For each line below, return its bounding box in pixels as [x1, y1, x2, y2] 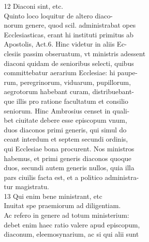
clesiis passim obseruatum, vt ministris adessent [4, 48, 146, 58]
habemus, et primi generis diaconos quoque [4, 153, 132, 163]
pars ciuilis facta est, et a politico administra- [4, 172, 139, 182]
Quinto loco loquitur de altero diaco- [4, 10, 113, 20]
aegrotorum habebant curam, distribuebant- [4, 86, 134, 97]
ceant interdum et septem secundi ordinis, [4, 134, 128, 144]
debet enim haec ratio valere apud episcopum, [4, 219, 140, 229]
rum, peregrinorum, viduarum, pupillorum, [4, 77, 131, 87]
